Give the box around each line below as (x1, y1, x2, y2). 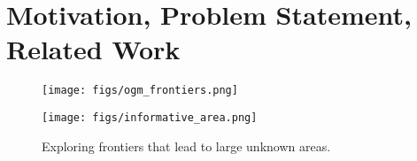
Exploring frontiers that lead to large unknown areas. (42, 136, 331, 155)
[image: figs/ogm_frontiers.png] (42, 84, 238, 97)
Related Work (6, 31, 181, 67)
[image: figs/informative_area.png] (42, 111, 258, 124)
